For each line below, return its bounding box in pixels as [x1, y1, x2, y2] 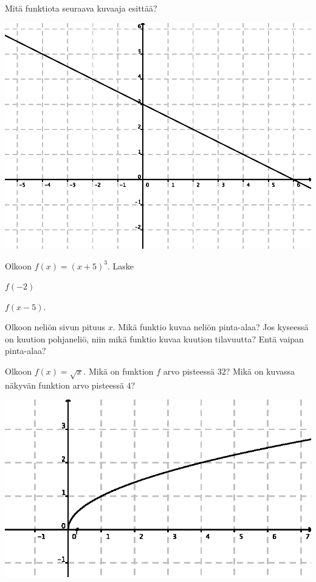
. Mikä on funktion [83, 365, 154, 378]
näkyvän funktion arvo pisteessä [5, 378, 124, 391]
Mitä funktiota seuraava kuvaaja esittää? [5, 2, 157, 14]
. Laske [107, 259, 134, 272]
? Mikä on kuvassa [225, 365, 295, 378]
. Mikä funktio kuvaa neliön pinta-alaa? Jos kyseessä [112, 320, 309, 333]
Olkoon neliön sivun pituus [5, 320, 106, 333]
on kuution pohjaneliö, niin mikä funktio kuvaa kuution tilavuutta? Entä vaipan [5, 332, 304, 345]
